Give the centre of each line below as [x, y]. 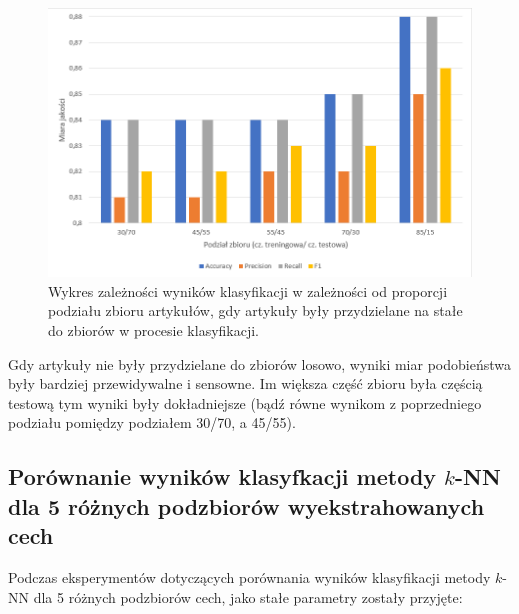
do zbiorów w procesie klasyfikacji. [154, 330]
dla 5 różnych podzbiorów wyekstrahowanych [246, 505]
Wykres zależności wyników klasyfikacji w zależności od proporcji [248, 290]
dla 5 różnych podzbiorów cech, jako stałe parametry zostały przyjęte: [248, 596]
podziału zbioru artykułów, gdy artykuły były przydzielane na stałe [255, 310]
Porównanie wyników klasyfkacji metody [222, 476]
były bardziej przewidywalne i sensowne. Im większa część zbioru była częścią [245, 383]
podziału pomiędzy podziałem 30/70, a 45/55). [152, 422]
